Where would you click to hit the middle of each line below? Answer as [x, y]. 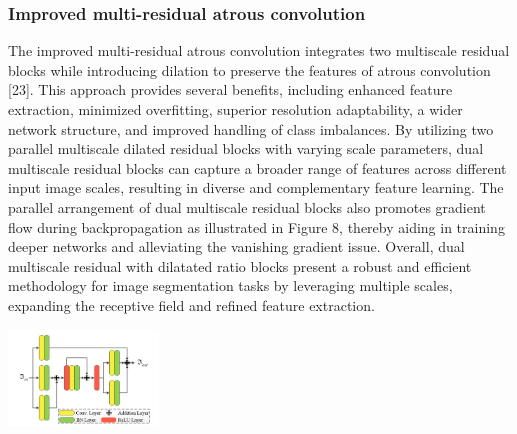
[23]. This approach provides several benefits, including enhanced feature [230, 89]
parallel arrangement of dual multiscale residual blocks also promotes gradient [247, 206]
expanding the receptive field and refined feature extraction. [191, 304]
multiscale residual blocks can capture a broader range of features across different [257, 167]
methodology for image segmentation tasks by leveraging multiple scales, [230, 285]
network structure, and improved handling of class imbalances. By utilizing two [251, 128]
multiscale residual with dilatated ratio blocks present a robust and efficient [240, 265]
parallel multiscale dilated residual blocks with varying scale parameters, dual [246, 148]
